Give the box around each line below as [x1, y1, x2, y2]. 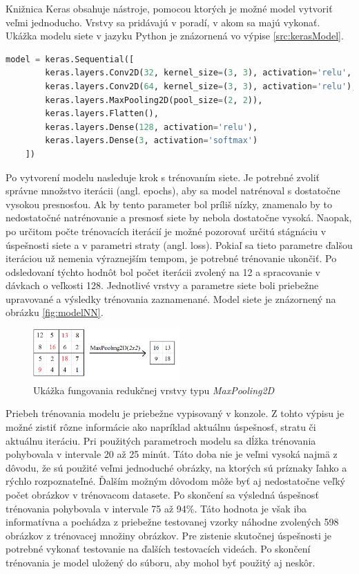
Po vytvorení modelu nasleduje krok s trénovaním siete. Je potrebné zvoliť [6, 169, 320, 184]
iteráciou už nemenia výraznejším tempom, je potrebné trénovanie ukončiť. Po [6, 251, 337, 266]
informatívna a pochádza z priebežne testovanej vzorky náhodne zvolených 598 [6, 515, 339, 529]
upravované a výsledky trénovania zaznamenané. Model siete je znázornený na [6, 291, 336, 306]
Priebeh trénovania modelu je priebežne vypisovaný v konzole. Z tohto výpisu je [6, 406, 345, 420]
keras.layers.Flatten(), [45, 109, 159, 119]
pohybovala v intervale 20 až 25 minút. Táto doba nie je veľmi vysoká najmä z [6, 447, 338, 461]
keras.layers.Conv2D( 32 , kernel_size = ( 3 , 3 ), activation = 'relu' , [45, 68, 352, 78]
